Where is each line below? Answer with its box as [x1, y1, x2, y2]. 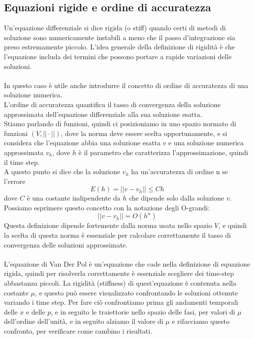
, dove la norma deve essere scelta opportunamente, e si [61, 128, 228, 138]
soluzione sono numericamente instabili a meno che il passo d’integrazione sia [4, 32, 235, 42]
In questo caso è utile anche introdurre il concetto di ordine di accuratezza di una [4, 80, 249, 90]
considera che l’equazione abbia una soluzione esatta [4, 137, 161, 148]
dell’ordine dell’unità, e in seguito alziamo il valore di [4, 316, 163, 326]
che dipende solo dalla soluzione [129, 193, 224, 203]
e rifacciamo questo [172, 316, 230, 326]
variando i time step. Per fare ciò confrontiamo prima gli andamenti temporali [4, 297, 238, 307]
